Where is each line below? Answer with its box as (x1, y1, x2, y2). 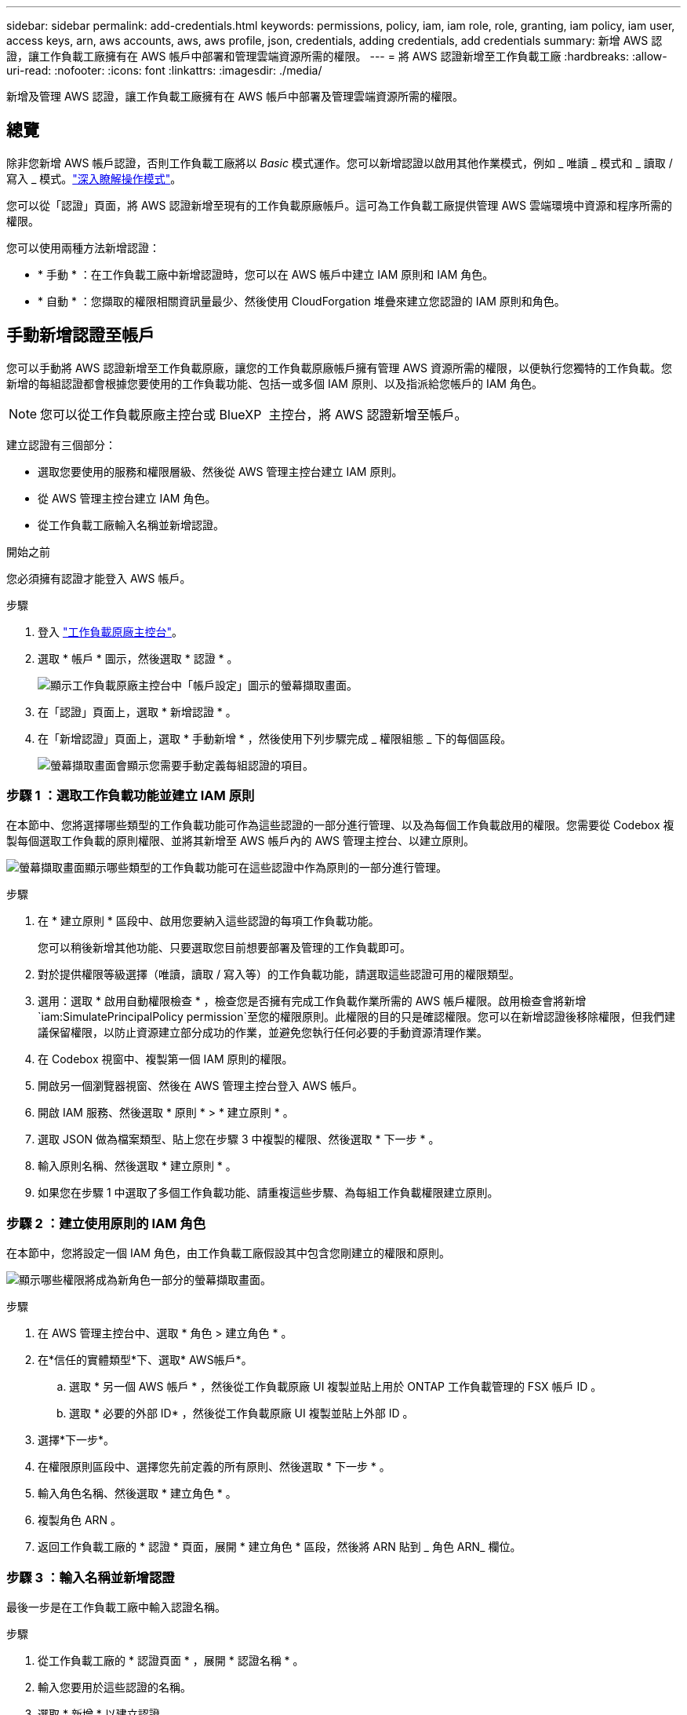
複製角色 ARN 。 (38, 1513, 122, 1527)
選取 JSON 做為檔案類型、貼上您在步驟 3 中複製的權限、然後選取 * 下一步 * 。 (38, 1132, 440, 1146)
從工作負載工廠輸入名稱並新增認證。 (38, 517, 224, 532)
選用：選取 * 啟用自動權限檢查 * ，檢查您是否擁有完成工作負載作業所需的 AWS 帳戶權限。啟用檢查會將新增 (38, 994, 587, 1008)
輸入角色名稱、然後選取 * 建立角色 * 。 (38, 1486, 237, 1501)
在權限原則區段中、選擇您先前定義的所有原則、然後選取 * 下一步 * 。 (38, 1460, 391, 1474)
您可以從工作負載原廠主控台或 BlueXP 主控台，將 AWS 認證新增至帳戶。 (40, 406, 467, 422)
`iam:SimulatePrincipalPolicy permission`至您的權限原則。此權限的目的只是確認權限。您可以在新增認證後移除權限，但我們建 (38, 1010, 676, 1024)
